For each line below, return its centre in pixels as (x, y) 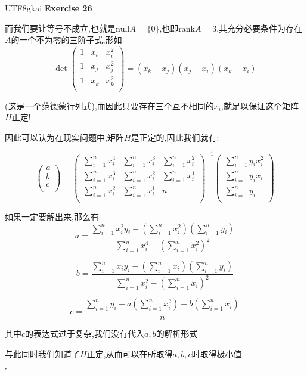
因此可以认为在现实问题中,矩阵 (64, 137)
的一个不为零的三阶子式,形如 (66, 40)
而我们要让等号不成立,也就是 (60, 28)
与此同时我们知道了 (42, 354)
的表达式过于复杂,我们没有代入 (85, 334)
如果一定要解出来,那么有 (52, 217)
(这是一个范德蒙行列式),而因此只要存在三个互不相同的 (109, 105)
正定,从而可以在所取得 (130, 354)
